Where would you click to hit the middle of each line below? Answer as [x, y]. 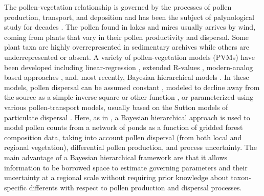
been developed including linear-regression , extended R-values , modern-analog [129, 67]
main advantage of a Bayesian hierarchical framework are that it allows [116, 157]
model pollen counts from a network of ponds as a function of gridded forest [124, 127]
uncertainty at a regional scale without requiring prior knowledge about [116, 177]
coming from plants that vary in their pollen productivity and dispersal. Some [127, 37]
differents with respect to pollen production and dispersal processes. [135, 187]
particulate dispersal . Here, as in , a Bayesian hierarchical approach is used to [127, 117]
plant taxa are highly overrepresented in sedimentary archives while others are [127, 47]
